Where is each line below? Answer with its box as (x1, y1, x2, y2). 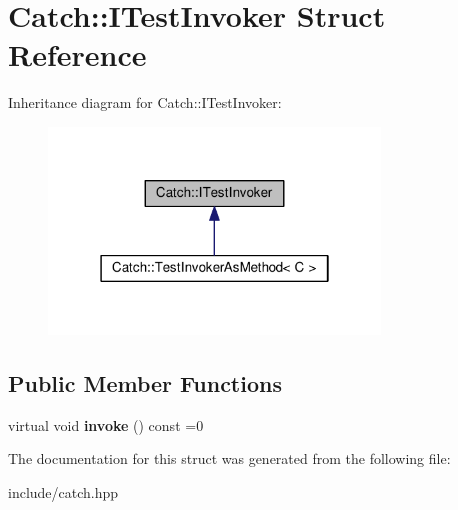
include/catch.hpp (8, 481, 119, 502)
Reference (8, 34, 147, 75)
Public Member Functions (8, 367, 282, 398)
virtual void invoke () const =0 (8, 414, 204, 435)
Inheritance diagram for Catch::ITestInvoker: (8, 92, 282, 113)
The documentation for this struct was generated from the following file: (8, 448, 451, 469)
